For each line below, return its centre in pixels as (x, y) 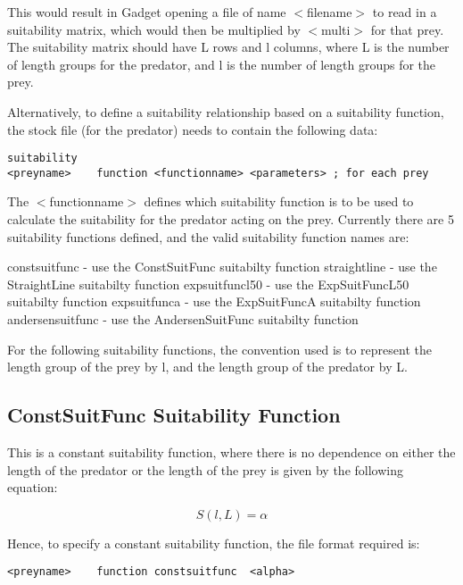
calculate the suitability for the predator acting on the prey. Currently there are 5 (231, 219)
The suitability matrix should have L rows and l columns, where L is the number (228, 47)
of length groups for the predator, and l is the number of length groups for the (222, 64)
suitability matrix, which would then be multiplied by (154, 29)
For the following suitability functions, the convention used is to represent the (219, 349)
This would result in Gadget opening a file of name (147, 12)
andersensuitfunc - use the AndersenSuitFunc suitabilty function (183, 319)
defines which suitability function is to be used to (279, 201)
